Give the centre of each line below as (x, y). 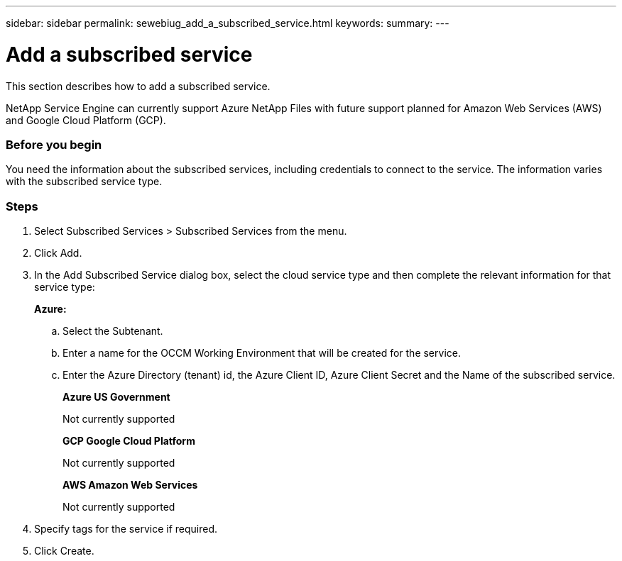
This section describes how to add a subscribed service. (138, 86)
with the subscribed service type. (84, 182)
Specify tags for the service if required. (126, 529)
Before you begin (54, 144)
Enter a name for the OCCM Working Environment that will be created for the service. (262, 353)
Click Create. (64, 551)
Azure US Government (116, 397)
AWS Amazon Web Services (130, 485)
